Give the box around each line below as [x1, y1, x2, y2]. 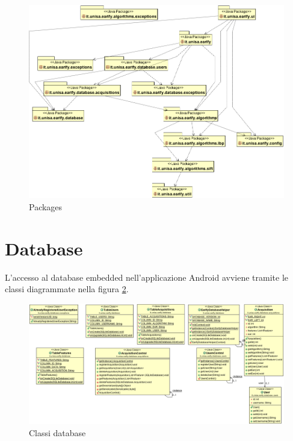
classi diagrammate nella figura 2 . [5, 283, 129, 295]
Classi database [29, 426, 86, 439]
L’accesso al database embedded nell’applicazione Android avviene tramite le [5, 271, 289, 283]
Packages [29, 200, 63, 213]
